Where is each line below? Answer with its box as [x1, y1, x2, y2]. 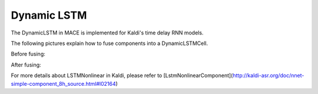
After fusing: [11, 61, 41, 68]
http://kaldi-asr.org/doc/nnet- [233, 72, 304, 79]
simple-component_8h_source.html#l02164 [11, 80, 116, 87]
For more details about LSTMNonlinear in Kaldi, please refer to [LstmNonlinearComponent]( [11, 72, 233, 79]
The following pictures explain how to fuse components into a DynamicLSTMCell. [11, 40, 208, 47]
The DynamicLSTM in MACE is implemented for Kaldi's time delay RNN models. [11, 29, 204, 36]
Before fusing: [11, 50, 45, 58]
